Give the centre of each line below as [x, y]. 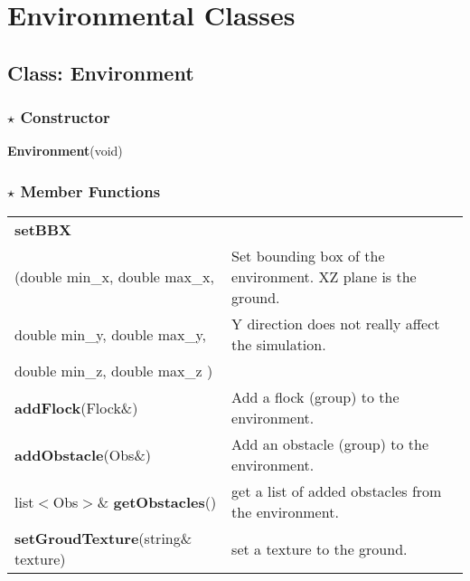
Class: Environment [101, 72]
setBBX [43, 230]
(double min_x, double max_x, [114, 277]
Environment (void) [65, 151]
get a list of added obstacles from [337, 491]
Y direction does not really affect [336, 324]
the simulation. [279, 345]
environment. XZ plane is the [324, 277]
